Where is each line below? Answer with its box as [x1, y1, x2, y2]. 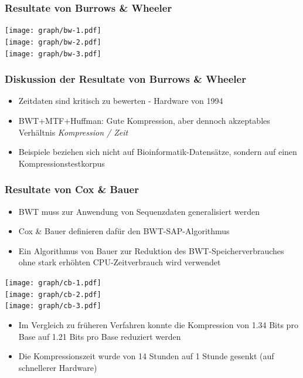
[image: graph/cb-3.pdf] [5, 302, 101, 310]
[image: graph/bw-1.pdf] [5, 26, 101, 35]
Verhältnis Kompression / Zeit [18, 126, 128, 138]
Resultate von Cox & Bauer [5, 182, 139, 197]
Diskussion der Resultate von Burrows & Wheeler [5, 72, 246, 86]
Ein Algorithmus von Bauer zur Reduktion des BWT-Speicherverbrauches [18, 244, 284, 256]
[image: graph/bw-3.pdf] [5, 49, 101, 58]
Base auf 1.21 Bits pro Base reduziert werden [18, 330, 181, 342]
